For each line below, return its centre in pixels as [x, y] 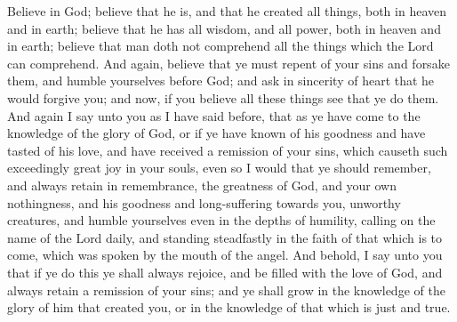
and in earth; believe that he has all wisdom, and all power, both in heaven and [224, 28]
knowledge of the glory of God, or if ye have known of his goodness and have [216, 133]
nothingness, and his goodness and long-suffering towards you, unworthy [204, 202]
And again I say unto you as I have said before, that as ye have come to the [214, 115]
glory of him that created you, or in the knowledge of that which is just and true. [229, 307]
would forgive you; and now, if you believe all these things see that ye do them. [223, 97]
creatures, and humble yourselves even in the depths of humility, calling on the [221, 220]
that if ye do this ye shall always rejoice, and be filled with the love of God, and [225, 272]
